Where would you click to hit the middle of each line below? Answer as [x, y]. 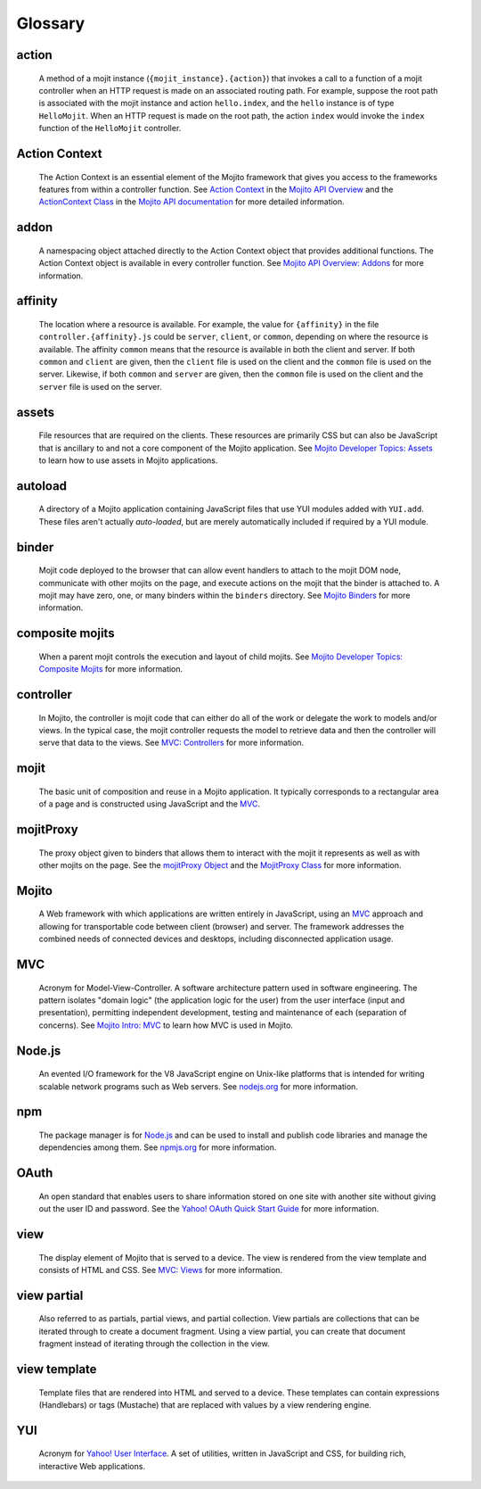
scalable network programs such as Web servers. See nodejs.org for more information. [198, 1086]
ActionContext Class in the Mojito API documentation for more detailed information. [192, 202]
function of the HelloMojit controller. [110, 128]
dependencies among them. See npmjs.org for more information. [158, 1147]
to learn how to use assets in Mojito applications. [128, 460]
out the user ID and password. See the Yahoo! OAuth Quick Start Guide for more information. [209, 1209]
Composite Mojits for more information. [111, 669]
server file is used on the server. [100, 386]
